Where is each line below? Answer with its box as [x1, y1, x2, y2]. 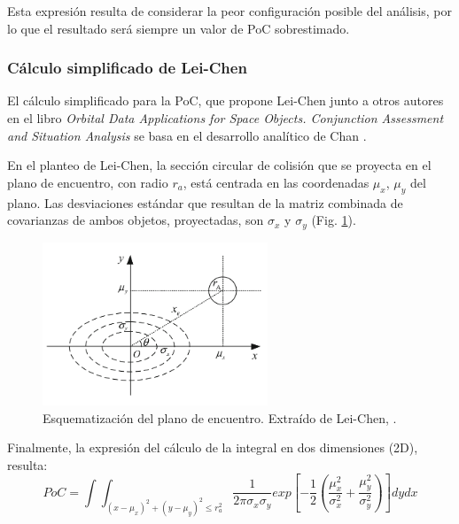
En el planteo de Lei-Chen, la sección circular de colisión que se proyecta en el [7, 156, 432, 174]
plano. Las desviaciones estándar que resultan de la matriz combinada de [7, 193, 403, 212]
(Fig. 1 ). [311, 211, 356, 229]
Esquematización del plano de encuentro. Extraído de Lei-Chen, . [43, 408, 397, 427]
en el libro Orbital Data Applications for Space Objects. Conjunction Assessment [7, 109, 444, 127]
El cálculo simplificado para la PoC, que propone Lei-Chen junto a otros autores [7, 91, 444, 110]
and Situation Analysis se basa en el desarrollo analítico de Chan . [7, 126, 367, 144]
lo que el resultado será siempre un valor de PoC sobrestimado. [7, 19, 350, 37]
